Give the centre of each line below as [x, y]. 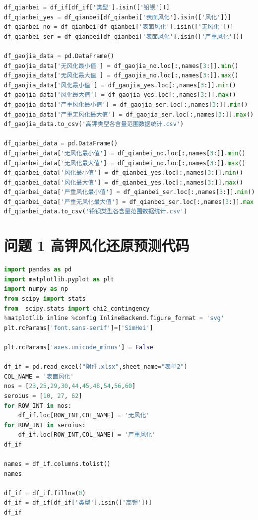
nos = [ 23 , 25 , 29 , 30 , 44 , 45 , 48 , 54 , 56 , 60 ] [70, 386]
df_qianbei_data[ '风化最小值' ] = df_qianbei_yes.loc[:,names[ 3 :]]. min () [124, 173]
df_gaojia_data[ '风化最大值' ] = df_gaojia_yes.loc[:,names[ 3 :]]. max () [120, 95]
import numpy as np [36, 289]
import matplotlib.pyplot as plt [59, 279]
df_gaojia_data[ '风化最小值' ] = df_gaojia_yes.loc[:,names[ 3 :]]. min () [120, 85]
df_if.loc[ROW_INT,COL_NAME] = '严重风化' [87, 435]
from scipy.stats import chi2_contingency [77, 308]
